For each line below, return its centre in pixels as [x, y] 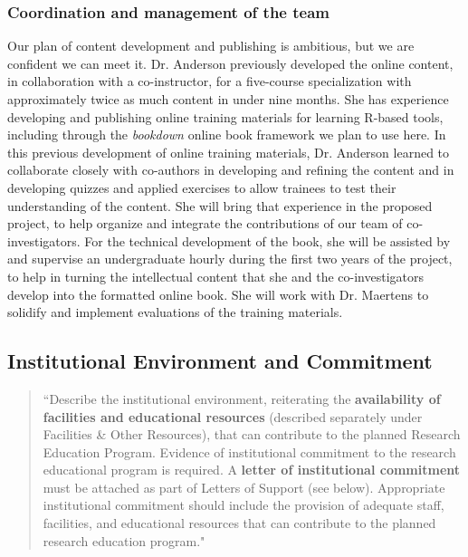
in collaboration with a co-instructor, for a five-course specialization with [210, 81]
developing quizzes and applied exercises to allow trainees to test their [202, 187]
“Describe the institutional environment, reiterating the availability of [242, 398]
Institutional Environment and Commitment [220, 361]
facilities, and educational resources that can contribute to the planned [239, 523]
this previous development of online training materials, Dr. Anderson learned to [229, 152]
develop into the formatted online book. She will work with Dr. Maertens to [218, 294]
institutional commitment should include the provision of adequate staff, [244, 505]
